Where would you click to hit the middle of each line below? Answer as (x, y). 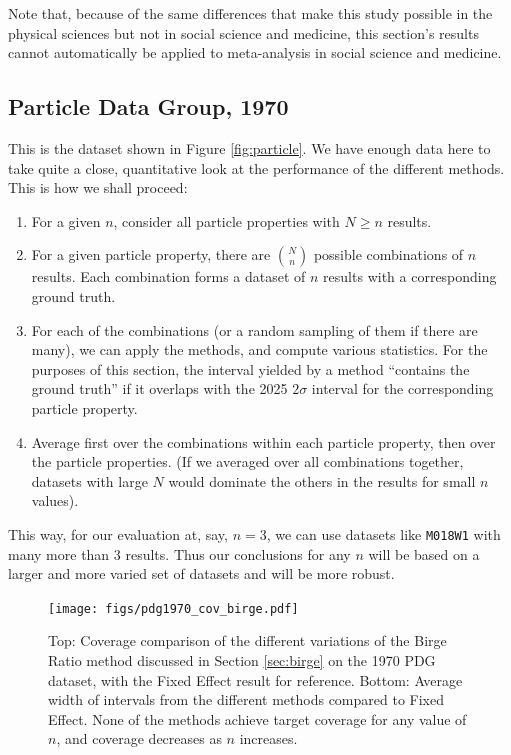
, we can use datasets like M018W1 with (383, 533)
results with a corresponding (410, 276)
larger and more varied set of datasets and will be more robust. (201, 573)
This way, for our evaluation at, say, (118, 533)
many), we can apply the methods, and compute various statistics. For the (259, 349)
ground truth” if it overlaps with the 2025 (159, 388)
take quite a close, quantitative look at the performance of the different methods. (256, 167)
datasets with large (89, 480)
